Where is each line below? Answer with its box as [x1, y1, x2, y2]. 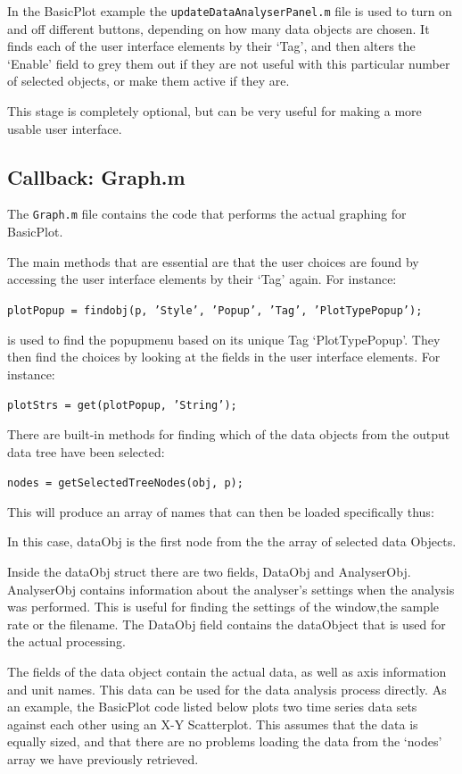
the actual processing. [7, 632, 126, 651]
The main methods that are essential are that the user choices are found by [7, 252, 419, 270]
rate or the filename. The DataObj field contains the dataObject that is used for [7, 614, 446, 633]
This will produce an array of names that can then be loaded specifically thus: [7, 502, 434, 520]
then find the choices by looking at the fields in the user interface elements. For [7, 347, 441, 366]
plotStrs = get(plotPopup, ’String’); [7, 399, 237, 412]
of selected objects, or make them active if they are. [7, 71, 290, 90]
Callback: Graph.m [7, 162, 186, 190]
